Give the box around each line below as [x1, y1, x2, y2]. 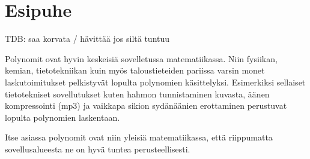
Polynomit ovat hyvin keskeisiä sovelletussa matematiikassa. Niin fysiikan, [5, 52, 278, 65]
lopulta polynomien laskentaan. [5, 111, 120, 123]
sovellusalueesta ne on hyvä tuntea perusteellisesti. [5, 142, 190, 155]
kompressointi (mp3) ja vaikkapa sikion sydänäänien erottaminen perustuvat [5, 99, 287, 112]
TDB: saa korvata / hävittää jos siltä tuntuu [5, 32, 170, 45]
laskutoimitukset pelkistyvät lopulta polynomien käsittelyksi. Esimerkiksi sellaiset [5, 75, 306, 88]
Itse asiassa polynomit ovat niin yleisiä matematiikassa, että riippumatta [5, 131, 273, 143]
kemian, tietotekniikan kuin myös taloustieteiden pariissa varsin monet [5, 64, 265, 77]
